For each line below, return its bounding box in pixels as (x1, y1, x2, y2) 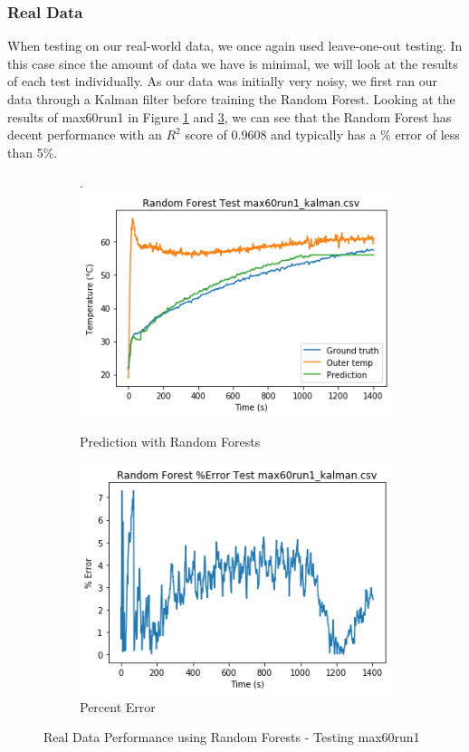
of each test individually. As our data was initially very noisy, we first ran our (7, 72, 438, 91)
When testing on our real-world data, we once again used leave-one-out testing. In (7, 36, 463, 55)
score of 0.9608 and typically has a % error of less (185, 125, 460, 144)
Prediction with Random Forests (80, 432, 261, 451)
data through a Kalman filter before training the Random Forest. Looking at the (7, 90, 455, 108)
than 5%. (7, 142, 58, 161)
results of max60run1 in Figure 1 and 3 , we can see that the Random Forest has (7, 107, 452, 126)
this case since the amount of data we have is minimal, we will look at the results (7, 53, 458, 72)
